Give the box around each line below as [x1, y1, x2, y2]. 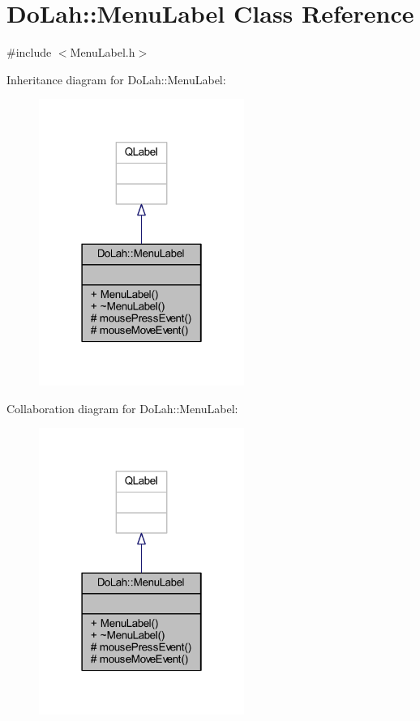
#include [6, 44, 52, 61]
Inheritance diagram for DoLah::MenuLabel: [6, 70, 226, 87]
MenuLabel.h [70, 44, 135, 61]
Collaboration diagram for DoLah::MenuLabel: [6, 399, 238, 416]
